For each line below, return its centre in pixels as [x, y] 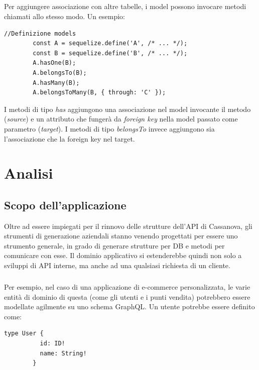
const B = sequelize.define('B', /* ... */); [110, 53]
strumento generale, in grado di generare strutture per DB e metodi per [114, 245]
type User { [24, 334]
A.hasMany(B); [56, 83]
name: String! [63, 353]
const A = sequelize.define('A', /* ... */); [110, 43]
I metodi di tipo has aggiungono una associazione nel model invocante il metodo [127, 109]
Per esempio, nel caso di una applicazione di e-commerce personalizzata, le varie [127, 287]
